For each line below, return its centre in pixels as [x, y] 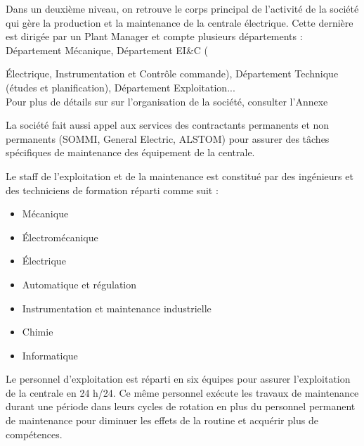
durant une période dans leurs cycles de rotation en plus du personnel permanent [181, 406]
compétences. [34, 434]
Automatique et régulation [79, 284]
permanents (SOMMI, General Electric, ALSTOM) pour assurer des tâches [168, 138]
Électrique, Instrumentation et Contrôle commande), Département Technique [172, 74]
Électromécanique [60, 237]
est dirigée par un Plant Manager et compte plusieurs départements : [154, 36]
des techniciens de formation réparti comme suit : [112, 190]
